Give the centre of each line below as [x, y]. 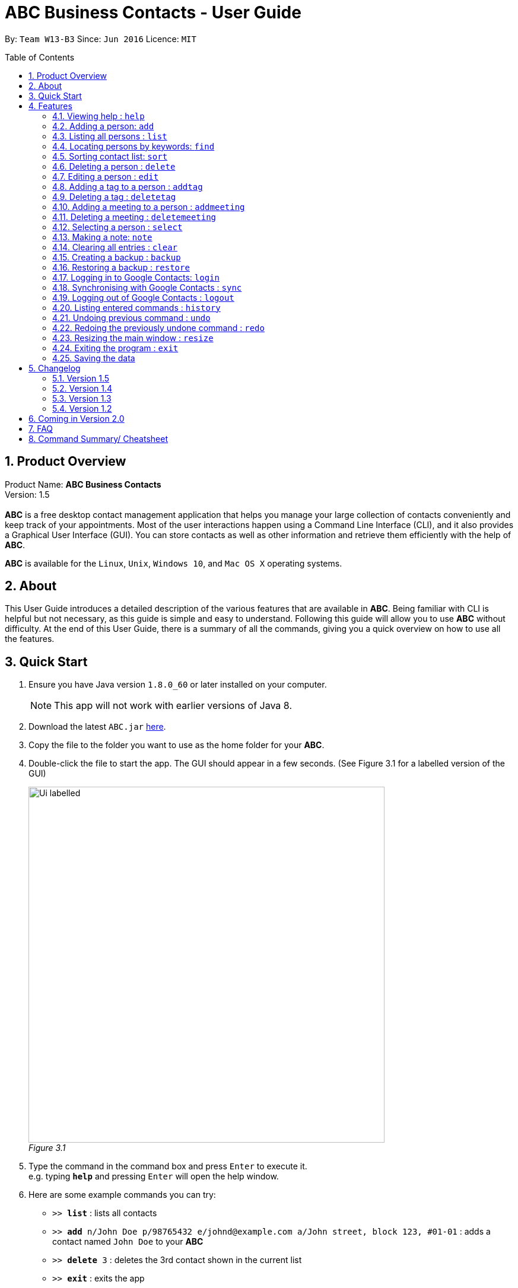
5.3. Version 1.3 [82, 398]
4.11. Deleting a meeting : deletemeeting [134, 217]
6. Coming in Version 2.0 [77, 418]
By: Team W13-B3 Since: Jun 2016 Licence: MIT [101, 39]
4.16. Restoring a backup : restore [121, 267]
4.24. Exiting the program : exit [115, 348]
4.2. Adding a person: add [103, 126]
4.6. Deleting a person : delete [114, 166]
